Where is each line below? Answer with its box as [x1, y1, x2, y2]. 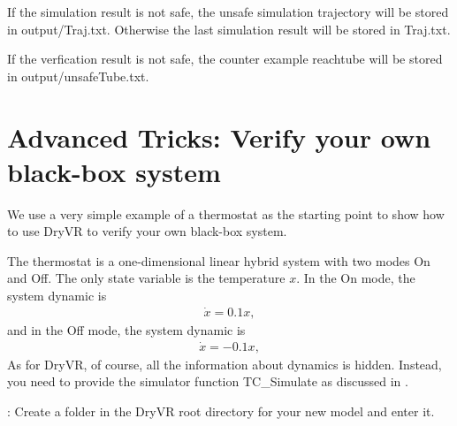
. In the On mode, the [296, 269, 415, 287]
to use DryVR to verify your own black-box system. [7, 222, 287, 240]
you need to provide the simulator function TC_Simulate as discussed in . [7, 372, 408, 391]
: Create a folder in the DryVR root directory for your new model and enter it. [7, 401, 435, 420]
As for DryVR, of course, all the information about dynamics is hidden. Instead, [7, 354, 442, 373]
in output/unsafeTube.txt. [7, 66, 149, 85]
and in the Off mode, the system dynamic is [7, 320, 246, 339]
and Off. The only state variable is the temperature [7, 269, 286, 287]
